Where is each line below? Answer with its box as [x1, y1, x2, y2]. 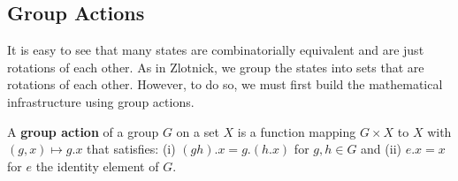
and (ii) [361, 140, 401, 158]
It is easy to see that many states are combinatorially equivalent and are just [7, 41, 424, 59]
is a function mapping [237, 122, 356, 140]
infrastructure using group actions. [7, 92, 195, 110]
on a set [176, 122, 219, 140]
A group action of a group [7, 122, 159, 140]
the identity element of [35, 156, 159, 175]
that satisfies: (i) [87, 140, 176, 158]
